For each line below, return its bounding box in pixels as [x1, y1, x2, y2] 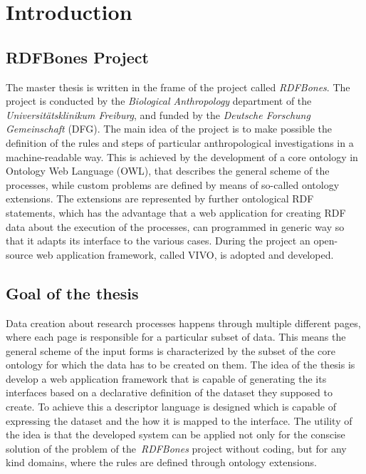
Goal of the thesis [6, 282, 139, 304]
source [6, 247, 33, 262]
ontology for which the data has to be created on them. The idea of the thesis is [6, 357, 355, 372]
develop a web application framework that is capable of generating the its [6, 371, 327, 386]
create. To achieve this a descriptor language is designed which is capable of [6, 399, 337, 414]
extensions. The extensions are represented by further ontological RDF [6, 191, 314, 206]
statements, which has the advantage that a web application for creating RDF [6, 205, 346, 220]
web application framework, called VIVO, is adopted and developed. [36, 247, 334, 262]
